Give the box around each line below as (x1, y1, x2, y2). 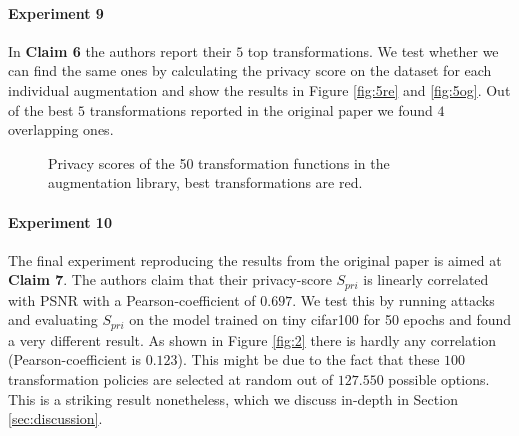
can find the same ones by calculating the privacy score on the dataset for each (8, 60, 492, 81)
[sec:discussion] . (8, 408, 103, 429)
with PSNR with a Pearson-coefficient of (8, 289, 256, 310)
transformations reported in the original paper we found (89, 99, 433, 120)
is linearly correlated (363, 269, 489, 290)
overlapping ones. (8, 119, 114, 140)
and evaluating (8, 309, 98, 330)
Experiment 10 (8, 211, 112, 232)
